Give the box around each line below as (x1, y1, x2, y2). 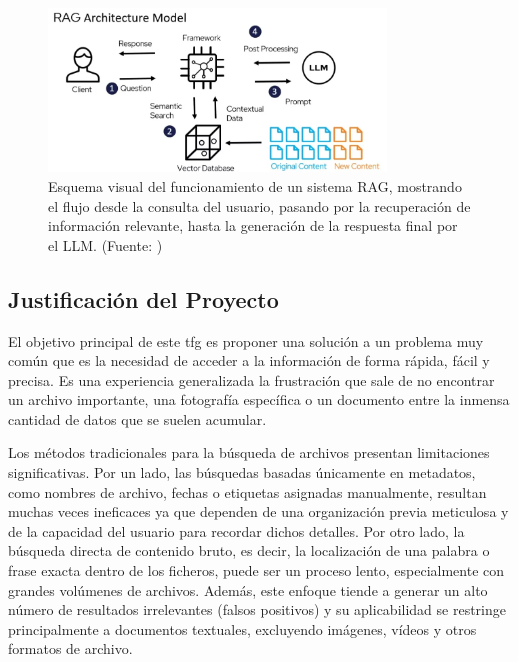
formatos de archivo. (8, 638, 133, 659)
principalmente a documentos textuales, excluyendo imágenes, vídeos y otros (8, 618, 477, 639)
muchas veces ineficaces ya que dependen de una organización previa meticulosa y (8, 501, 509, 522)
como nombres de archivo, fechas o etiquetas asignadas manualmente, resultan (8, 481, 487, 502)
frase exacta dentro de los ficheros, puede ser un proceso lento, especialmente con (8, 560, 505, 581)
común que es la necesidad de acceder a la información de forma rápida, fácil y (8, 350, 490, 371)
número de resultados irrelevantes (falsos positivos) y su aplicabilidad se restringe (8, 599, 506, 620)
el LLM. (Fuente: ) (48, 234, 163, 255)
